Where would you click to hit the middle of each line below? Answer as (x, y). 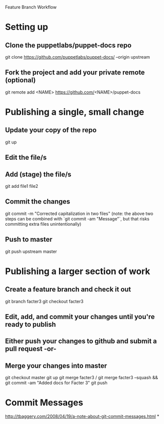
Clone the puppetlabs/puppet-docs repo (68, 45)
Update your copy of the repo (51, 130)
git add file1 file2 (22, 186)
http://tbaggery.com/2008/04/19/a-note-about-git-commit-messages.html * (82, 417)
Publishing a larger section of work (78, 271)
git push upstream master (31, 251)
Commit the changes (38, 202)
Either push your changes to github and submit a (81, 341)
